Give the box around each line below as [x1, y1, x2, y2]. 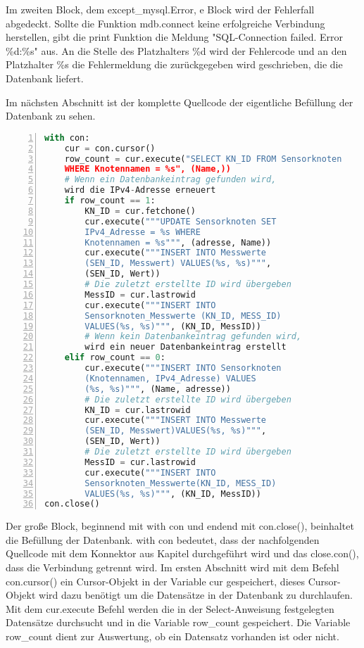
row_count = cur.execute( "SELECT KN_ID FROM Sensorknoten [64, 153, 342, 164]
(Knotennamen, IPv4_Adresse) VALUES [84, 373, 256, 383]
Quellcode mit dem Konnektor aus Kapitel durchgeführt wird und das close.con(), [6, 546, 359, 561]
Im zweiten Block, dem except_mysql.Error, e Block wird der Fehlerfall [6, 2, 315, 16]
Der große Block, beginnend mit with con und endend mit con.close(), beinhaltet [6, 519, 354, 533]
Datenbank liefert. [6, 70, 84, 85]
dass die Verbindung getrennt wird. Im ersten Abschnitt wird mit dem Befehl [6, 560, 339, 575]
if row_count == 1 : [64, 196, 156, 205]
